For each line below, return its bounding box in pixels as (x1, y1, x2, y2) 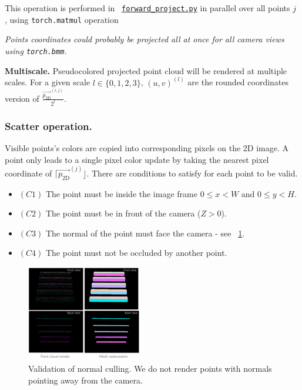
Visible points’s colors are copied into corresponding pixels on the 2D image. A (5, 141, 289, 154)
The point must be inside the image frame (45, 187, 197, 199)
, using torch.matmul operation (5, 13, 119, 25)
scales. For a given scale (5, 76, 90, 88)
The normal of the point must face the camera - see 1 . (45, 226, 245, 239)
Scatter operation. (5, 118, 92, 133)
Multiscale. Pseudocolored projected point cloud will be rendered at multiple (5, 64, 287, 76)
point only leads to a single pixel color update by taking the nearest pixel (5, 153, 269, 165)
